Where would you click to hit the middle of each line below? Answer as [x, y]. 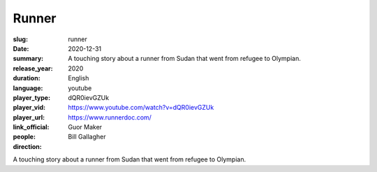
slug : [20, 39]
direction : [27, 146]
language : [28, 88]
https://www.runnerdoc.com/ [110, 117]
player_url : [29, 117]
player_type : [32, 97]
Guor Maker [85, 127]
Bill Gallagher [87, 137]
